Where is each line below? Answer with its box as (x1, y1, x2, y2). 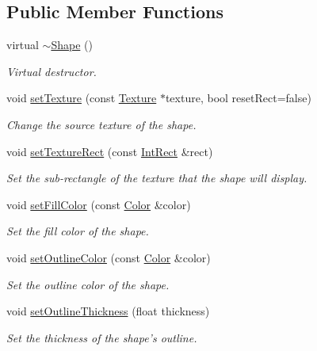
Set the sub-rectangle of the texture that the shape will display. (6, 170, 307, 186)
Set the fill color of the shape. (6, 223, 149, 239)
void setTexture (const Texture (6, 90, 157, 106)
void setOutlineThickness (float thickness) (6, 303, 210, 319)
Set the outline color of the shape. (6, 276, 170, 292)
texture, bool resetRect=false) (165, 90, 311, 106)
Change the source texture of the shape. (6, 116, 197, 132)
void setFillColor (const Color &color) (6, 196, 191, 212)
